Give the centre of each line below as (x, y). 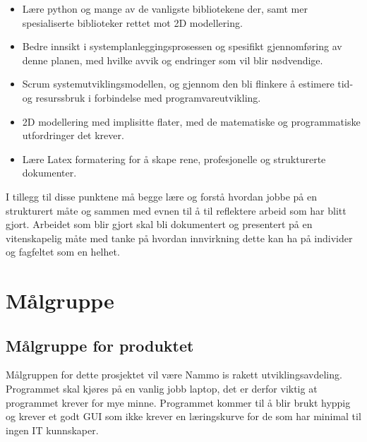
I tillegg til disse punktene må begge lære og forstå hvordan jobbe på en (161, 196)
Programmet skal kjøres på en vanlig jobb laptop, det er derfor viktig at (162, 389)
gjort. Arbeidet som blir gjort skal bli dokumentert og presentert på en (159, 224)
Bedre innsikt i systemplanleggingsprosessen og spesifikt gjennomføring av (182, 46)
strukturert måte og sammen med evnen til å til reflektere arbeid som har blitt (176, 210)
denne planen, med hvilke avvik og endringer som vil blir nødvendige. (173, 60)
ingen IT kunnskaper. (52, 430)
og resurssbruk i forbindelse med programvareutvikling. (142, 97)
